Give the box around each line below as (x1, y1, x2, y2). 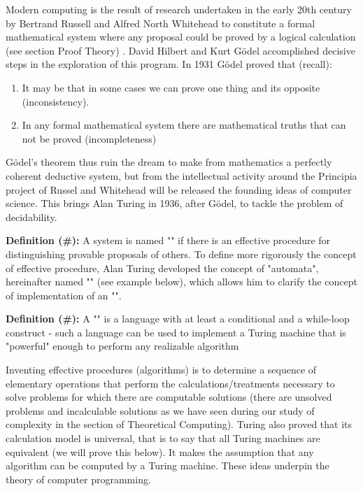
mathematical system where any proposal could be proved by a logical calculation (6, 29, 356, 44)
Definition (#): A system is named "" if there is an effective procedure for (6, 233, 331, 248)
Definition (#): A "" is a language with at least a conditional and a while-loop (6, 311, 350, 326)
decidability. (6, 209, 57, 224)
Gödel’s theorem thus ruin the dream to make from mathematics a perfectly (6, 155, 332, 169)
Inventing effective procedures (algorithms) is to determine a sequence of (6, 362, 317, 377)
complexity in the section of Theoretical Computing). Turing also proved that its (6, 417, 353, 432)
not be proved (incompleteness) (22, 131, 157, 145)
